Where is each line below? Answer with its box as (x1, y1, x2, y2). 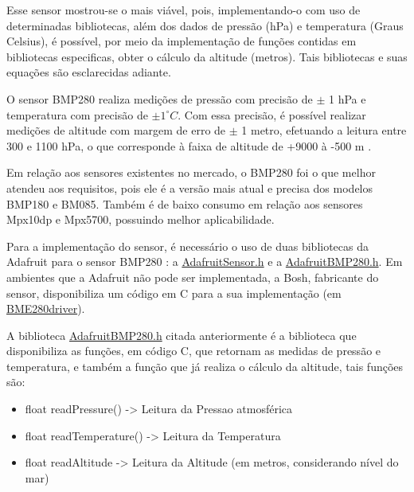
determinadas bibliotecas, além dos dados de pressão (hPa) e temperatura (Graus (6, 17, 404, 33)
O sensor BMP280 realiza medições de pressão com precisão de (6, 90, 313, 107)
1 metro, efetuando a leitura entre (241, 122, 407, 139)
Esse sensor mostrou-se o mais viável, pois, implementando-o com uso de (6, 2, 361, 18)
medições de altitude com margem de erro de (6, 122, 226, 139)
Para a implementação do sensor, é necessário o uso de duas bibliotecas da (6, 237, 369, 254)
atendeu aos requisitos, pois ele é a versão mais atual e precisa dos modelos (6, 179, 373, 196)
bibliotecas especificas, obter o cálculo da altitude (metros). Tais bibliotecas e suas (6, 48, 408, 64)
